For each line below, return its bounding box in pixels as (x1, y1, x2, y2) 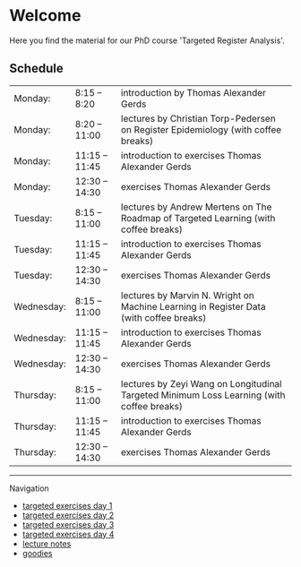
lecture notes (21, 538, 72, 549)
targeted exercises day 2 (21, 510, 115, 520)
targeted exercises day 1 (21, 500, 113, 511)
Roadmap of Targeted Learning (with (120, 211, 276, 224)
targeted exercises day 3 (21, 519, 115, 529)
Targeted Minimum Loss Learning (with (120, 389, 286, 401)
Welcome (9, 5, 82, 26)
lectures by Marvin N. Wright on (120, 288, 255, 301)
